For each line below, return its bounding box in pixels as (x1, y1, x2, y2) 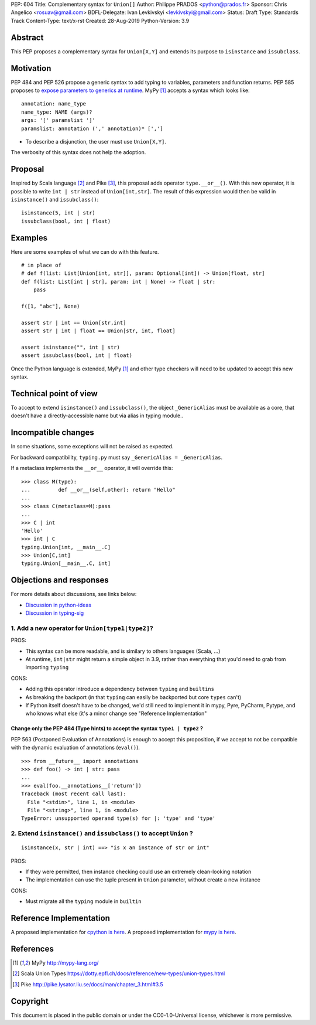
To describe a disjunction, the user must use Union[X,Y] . (25, 138, 167, 145)
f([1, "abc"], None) (21, 303, 80, 310)
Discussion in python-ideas (25, 601, 92, 608)
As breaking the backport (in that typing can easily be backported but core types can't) (25, 693, 242, 700)
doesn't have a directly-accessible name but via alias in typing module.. (11, 412, 184, 419)
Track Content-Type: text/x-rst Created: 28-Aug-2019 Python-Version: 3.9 (11, 17, 190, 24)
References (11, 944, 54, 954)
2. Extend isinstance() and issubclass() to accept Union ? (11, 829, 193, 837)
